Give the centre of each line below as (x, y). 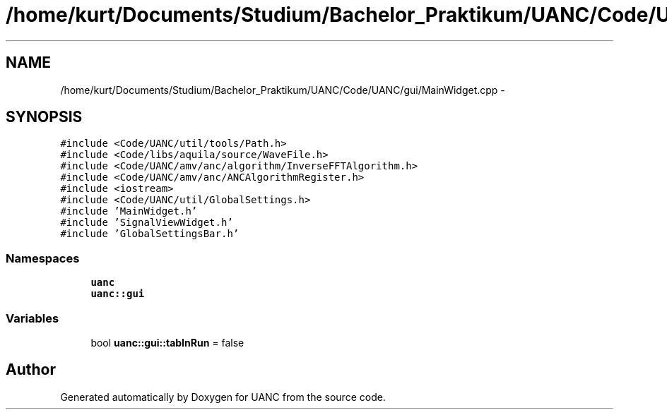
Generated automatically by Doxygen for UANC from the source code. (223, 397)
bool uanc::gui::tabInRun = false (167, 342)
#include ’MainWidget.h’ (129, 211)
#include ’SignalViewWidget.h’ (147, 223)
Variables (33, 318)
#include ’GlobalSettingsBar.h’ (150, 234)
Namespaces (43, 258)
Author (31, 370)
